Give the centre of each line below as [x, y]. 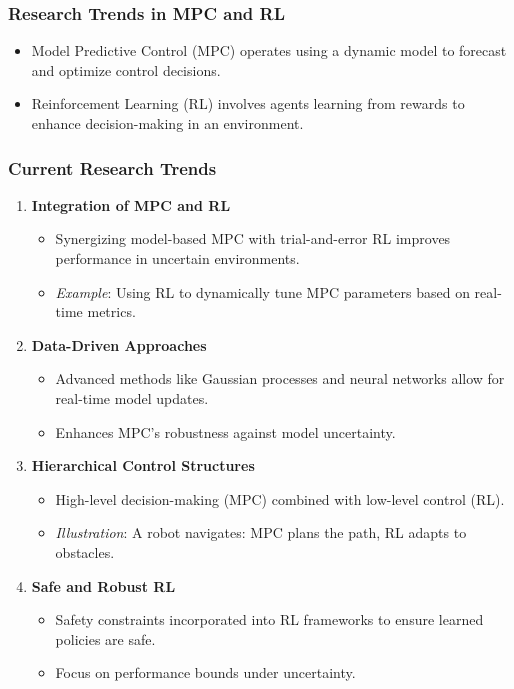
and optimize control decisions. [126, 69]
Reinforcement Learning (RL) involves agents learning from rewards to [248, 103]
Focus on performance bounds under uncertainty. [205, 672]
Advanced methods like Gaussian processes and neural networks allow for [280, 378]
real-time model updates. [132, 397]
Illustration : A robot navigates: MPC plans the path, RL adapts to [261, 532]
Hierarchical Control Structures [143, 465]
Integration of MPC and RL [131, 204]
